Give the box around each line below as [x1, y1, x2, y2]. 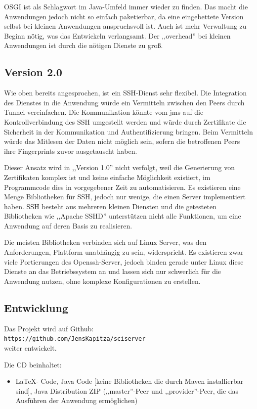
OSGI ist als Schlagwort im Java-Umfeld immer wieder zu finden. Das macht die [4, 1, 248, 11]
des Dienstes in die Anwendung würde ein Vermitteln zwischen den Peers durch [4, 97, 245, 107]
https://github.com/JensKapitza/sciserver [4, 335, 146, 343]
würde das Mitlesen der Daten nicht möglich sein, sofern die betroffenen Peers [4, 136, 240, 146]
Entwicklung [4, 300, 68, 315]
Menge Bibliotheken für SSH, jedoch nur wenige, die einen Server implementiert [4, 191, 246, 202]
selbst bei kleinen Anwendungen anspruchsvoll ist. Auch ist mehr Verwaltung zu [4, 21, 247, 31]
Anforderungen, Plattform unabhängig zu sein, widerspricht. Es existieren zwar [4, 247, 244, 257]
